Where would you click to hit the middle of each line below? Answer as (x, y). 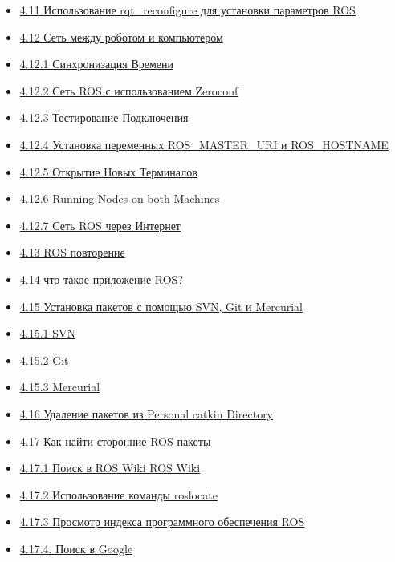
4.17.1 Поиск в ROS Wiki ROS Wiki (110, 468)
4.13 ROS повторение (72, 252)
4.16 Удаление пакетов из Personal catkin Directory (147, 413)
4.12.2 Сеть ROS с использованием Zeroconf (129, 90)
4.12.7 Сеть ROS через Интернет (100, 225)
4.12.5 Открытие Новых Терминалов (108, 171)
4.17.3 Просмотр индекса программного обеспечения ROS (162, 522)
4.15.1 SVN (48, 333)
